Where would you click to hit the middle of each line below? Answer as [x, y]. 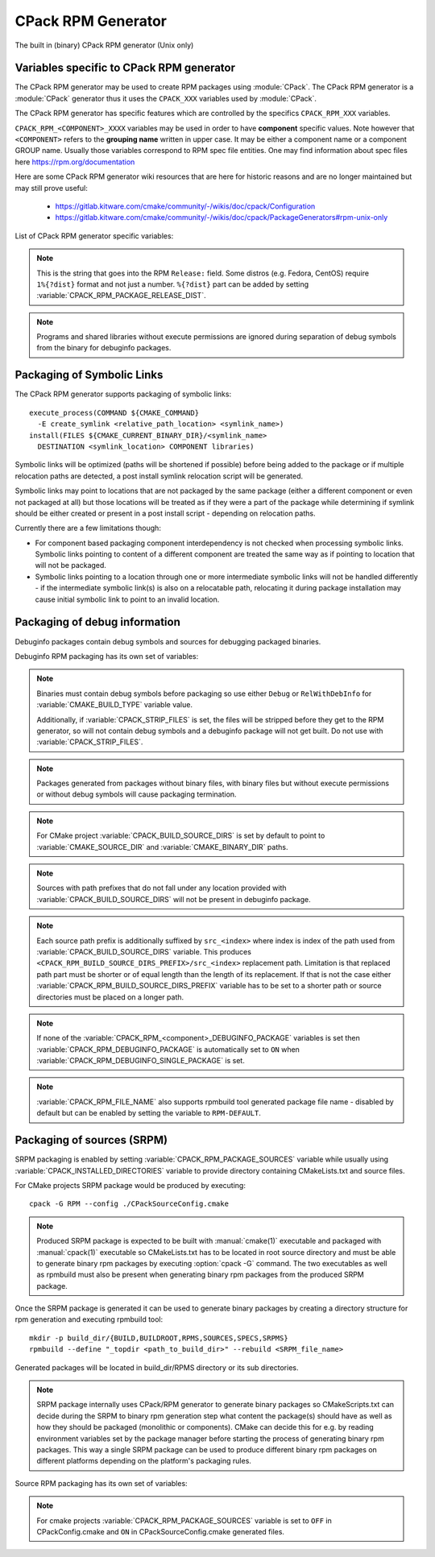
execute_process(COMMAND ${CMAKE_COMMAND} [114, 412]
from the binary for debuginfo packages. [104, 348]
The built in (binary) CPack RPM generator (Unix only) [104, 45]
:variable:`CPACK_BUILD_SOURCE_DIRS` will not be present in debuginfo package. [174, 899]
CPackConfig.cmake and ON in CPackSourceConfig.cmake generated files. [161, 1531]
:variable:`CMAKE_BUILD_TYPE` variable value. [115, 705]
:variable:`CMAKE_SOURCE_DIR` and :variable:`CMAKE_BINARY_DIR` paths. [162, 847]
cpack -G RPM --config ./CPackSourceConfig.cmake [129, 1204]
